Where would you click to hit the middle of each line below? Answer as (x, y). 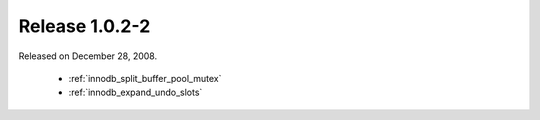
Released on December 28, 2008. (88, 56)
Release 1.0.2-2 (84, 26)
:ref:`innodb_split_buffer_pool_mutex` (145, 78)
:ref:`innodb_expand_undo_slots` (135, 92)
